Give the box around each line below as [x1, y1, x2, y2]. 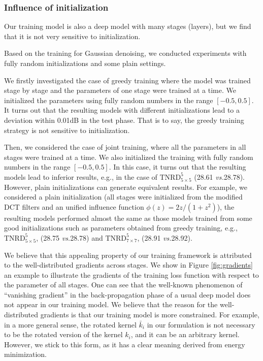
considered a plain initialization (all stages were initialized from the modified [4, 191, 243, 202]
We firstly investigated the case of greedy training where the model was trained [4, 75, 251, 85]
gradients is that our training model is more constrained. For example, [40, 309, 259, 320]
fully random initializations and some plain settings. [4, 58, 166, 68]
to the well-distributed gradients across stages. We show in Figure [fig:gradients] [4, 259, 253, 270]
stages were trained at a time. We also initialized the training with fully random [4, 151, 253, 162]
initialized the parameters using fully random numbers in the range [4, 94, 213, 105]
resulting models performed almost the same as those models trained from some [4, 212, 252, 223]
